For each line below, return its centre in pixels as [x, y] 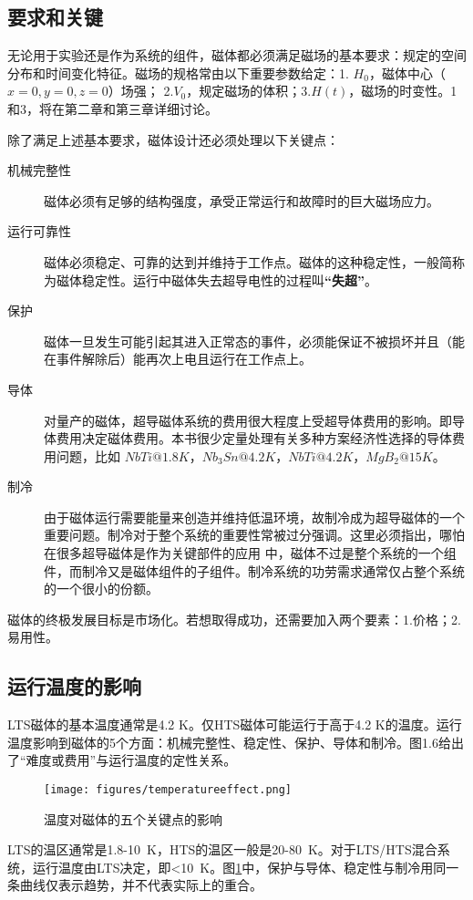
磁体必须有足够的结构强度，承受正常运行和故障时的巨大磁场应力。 [242, 200]
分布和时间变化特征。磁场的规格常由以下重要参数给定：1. [178, 72]
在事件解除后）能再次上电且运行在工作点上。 [178, 359]
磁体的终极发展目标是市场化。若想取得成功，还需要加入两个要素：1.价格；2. [234, 619]
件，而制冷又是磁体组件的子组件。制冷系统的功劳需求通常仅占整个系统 [254, 570]
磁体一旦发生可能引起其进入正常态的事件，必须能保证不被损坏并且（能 [254, 341]
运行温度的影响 [74, 686]
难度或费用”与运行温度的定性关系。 [131, 760]
